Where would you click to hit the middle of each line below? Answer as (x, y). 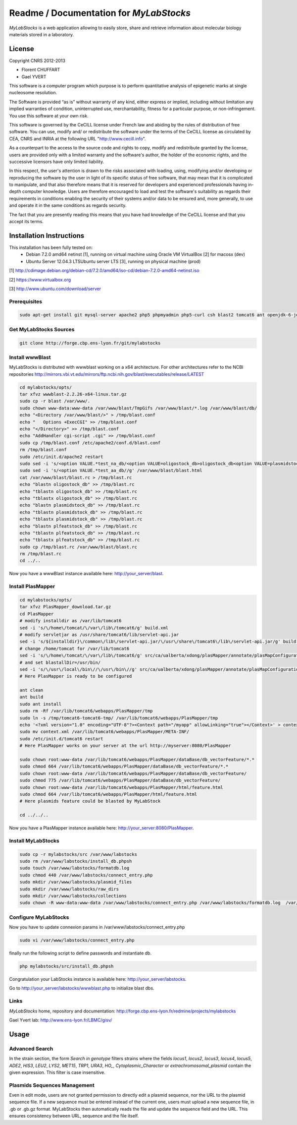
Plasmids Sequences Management (52, 1085)
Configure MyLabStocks (39, 917)
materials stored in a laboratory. (42, 34)
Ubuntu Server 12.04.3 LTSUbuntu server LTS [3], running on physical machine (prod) (113, 261)
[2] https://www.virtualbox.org (40, 280)
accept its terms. (26, 222)
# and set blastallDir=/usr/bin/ (60, 662)
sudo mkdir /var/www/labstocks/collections (73, 896)
